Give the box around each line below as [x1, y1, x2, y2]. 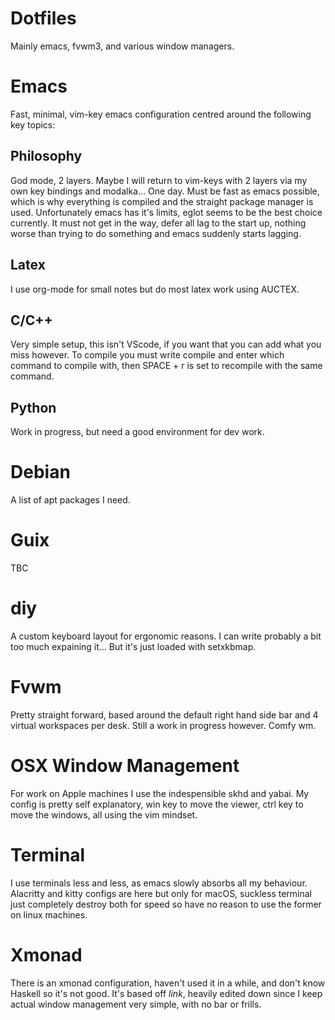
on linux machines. [10, 908, 88, 921]
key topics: [10, 118, 56, 131]
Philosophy [10, 148, 83, 165]
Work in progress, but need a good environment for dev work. [10, 426, 265, 438]
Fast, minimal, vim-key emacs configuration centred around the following [10, 108, 312, 120]
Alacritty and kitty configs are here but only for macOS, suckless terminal [10, 887, 312, 899]
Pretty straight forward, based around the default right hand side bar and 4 [10, 708, 319, 721]
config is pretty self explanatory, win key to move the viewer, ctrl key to [10, 798, 304, 810]
